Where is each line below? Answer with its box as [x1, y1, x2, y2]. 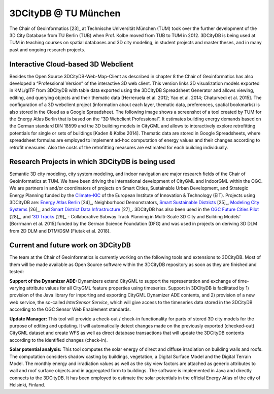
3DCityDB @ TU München [9, 8, 121, 19]
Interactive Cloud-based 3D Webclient [9, 60, 134, 69]
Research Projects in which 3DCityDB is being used [9, 157, 175, 166]
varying [9, 285, 25, 291]
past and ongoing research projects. [9, 46, 86, 53]
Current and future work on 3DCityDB [9, 241, 131, 250]
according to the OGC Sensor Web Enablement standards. [9, 306, 131, 312]
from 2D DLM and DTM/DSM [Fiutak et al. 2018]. [9, 227, 111, 234]
